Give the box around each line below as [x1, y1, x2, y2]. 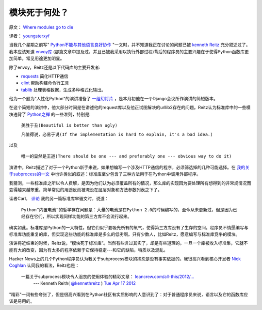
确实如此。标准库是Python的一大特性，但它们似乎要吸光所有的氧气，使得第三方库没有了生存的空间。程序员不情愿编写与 [9, 224, 248, 230]
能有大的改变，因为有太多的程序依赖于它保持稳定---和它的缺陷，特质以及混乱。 [9, 247, 168, 253]
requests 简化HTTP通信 [21, 73, 68, 79]
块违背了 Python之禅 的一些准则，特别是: [9, 111, 91, 117]
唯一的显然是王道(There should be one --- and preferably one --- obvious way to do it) [21, 154, 232, 159]
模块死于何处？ [9, 7, 69, 18]
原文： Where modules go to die [9, 24, 74, 30]
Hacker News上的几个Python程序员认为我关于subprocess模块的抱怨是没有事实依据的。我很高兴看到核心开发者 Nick [9, 256, 241, 262]
